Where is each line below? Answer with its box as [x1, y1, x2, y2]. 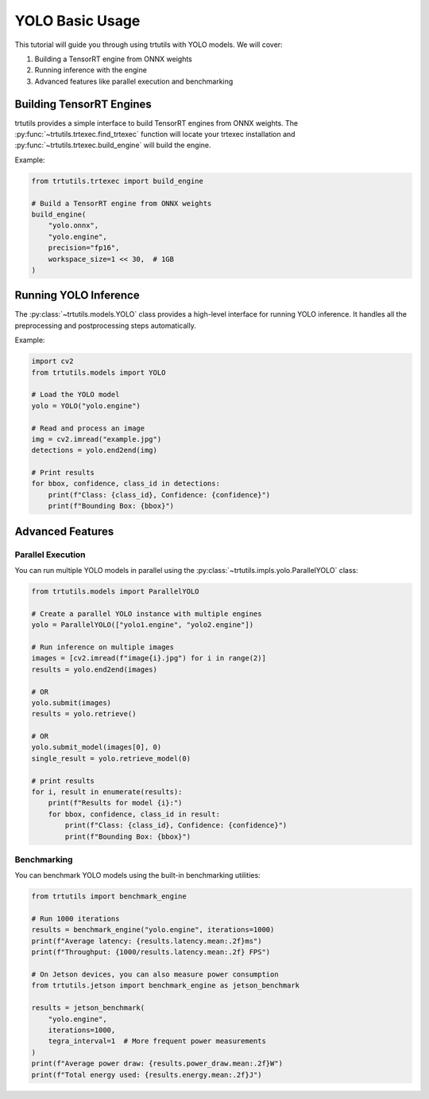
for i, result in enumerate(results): [31, 788, 183, 797]
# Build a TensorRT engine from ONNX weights [31, 199, 212, 208]
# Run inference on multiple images [31, 642, 175, 652]
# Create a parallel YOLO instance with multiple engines [31, 609, 262, 618]
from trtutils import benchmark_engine [31, 892, 187, 901]
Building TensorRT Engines [14, 97, 152, 111]
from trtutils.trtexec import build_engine [31, 176, 204, 185]
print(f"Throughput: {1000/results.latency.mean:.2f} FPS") [31, 948, 271, 957]
